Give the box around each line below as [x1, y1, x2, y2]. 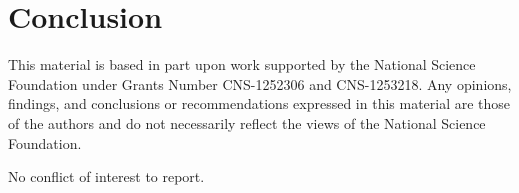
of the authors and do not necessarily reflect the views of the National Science [8, 112, 486, 133]
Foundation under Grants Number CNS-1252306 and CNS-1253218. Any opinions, [8, 73, 512, 94]
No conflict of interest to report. [8, 166, 205, 187]
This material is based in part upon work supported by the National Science [8, 54, 476, 75]
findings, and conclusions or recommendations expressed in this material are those [8, 93, 511, 114]
